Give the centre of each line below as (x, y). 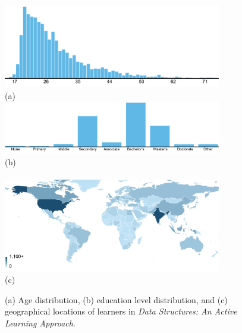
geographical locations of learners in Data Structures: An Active (121, 311)
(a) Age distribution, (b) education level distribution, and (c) (116, 299)
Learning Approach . (40, 323)
